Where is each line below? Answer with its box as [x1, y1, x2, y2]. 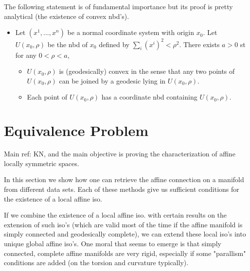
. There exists [179, 39, 220, 49]
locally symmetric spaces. [4, 158, 79, 168]
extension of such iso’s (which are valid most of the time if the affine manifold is [4, 219, 243, 229]
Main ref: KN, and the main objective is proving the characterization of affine [4, 149, 235, 159]
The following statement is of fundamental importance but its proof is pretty [4, 1, 233, 11]
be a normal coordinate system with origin [67, 27, 195, 37]
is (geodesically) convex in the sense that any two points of [59, 66, 235, 76]
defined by [99, 39, 130, 49]
